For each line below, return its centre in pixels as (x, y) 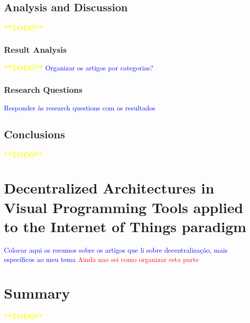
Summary (37, 293)
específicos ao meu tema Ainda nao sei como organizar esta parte (101, 259)
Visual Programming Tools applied (124, 207)
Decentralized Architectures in (109, 188)
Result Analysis (35, 49)
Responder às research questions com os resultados (80, 107)
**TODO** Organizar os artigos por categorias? (79, 68)
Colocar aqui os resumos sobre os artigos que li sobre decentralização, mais (116, 249)
